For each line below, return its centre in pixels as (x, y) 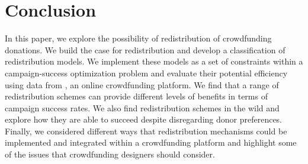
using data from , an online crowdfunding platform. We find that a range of (142, 84)
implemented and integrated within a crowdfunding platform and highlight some (151, 142)
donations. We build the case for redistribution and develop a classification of (145, 49)
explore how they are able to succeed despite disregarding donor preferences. (144, 119)
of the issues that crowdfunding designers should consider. (110, 154)
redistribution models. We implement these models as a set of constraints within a (154, 61)
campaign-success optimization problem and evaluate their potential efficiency (146, 73)
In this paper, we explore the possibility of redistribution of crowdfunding (138, 38)
